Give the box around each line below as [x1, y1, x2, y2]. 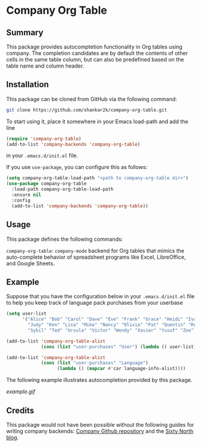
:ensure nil [11, 192, 42, 198]
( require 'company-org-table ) [6, 136, 82, 142]
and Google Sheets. [6, 259, 55, 267]
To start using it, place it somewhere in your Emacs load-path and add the [6, 118, 188, 125]
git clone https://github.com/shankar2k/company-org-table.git [6, 107, 167, 113]
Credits [6, 405, 35, 415]
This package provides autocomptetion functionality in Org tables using [6, 43, 182, 50]
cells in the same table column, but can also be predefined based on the [6, 56, 184, 63]
